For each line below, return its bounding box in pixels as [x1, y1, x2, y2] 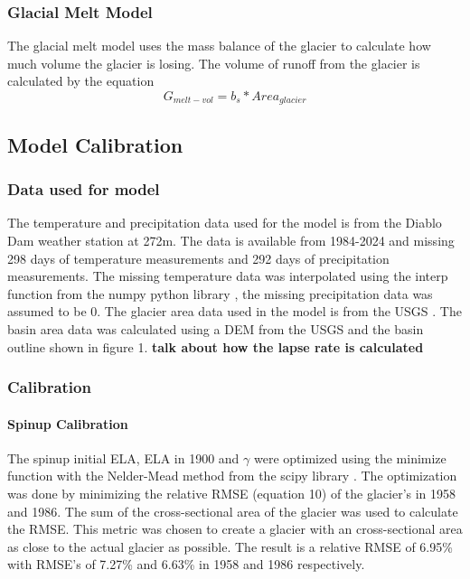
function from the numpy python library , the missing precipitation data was [7, 284, 433, 303]
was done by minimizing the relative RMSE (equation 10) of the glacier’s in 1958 [7, 484, 456, 503]
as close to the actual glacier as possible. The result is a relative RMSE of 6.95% [7, 537, 453, 556]
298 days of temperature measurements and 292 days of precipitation [7, 248, 390, 267]
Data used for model [7, 178, 160, 201]
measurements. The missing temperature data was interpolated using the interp [7, 266, 448, 285]
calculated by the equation [7, 71, 155, 90]
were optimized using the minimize [253, 448, 446, 467]
